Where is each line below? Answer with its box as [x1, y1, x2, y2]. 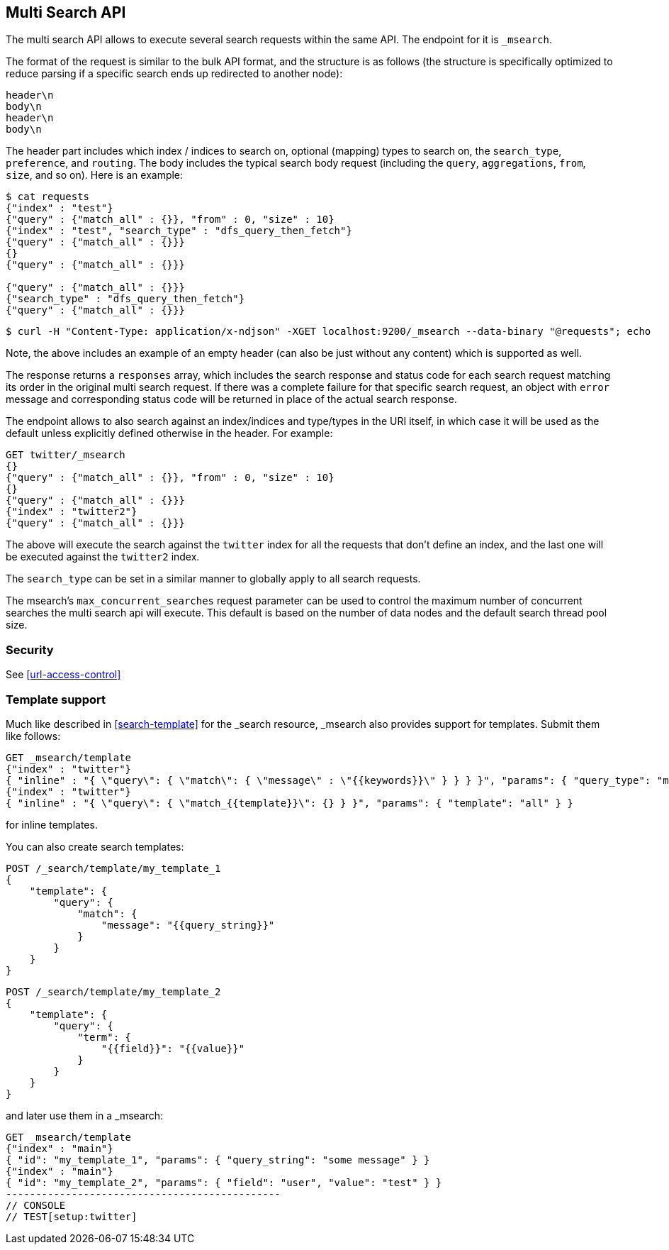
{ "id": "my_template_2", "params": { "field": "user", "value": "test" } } [6, 1176, 442, 1188]
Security [6, 642, 54, 657]
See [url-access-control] [6, 668, 121, 681]
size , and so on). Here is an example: [6, 169, 184, 182]
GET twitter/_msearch [6, 449, 125, 461]
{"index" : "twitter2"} [6, 506, 137, 518]
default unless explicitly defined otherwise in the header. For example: [6, 427, 333, 440]
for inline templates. [6, 818, 98, 831]
